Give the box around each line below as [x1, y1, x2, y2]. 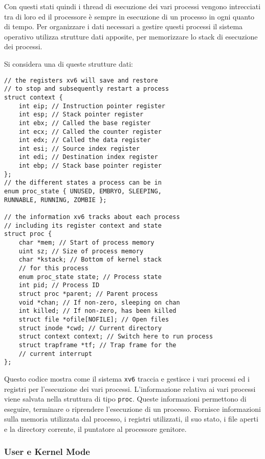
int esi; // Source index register [18, 145, 140, 152]
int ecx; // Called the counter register [18, 128, 162, 135]
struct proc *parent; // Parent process [18, 290, 158, 297]
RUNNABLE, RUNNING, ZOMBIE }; [4, 196, 107, 204]
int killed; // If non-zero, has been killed [18, 307, 176, 315]
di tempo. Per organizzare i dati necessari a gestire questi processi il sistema [4, 21, 243, 32]
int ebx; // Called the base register [18, 119, 151, 127]
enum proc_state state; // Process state [18, 273, 162, 281]
